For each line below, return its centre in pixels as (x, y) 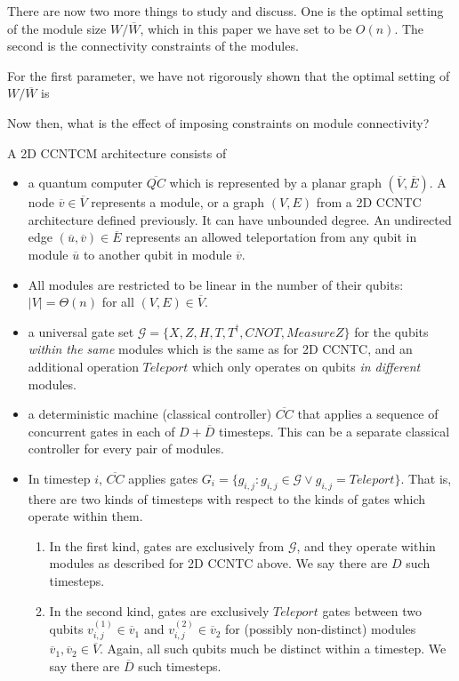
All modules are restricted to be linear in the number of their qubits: (216, 284)
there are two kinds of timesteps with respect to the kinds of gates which (226, 498)
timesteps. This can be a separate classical (334, 431)
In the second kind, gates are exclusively (159, 610)
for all (118, 302)
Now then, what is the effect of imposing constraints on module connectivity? (218, 122)
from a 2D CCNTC (369, 202)
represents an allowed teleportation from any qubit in (271, 237)
